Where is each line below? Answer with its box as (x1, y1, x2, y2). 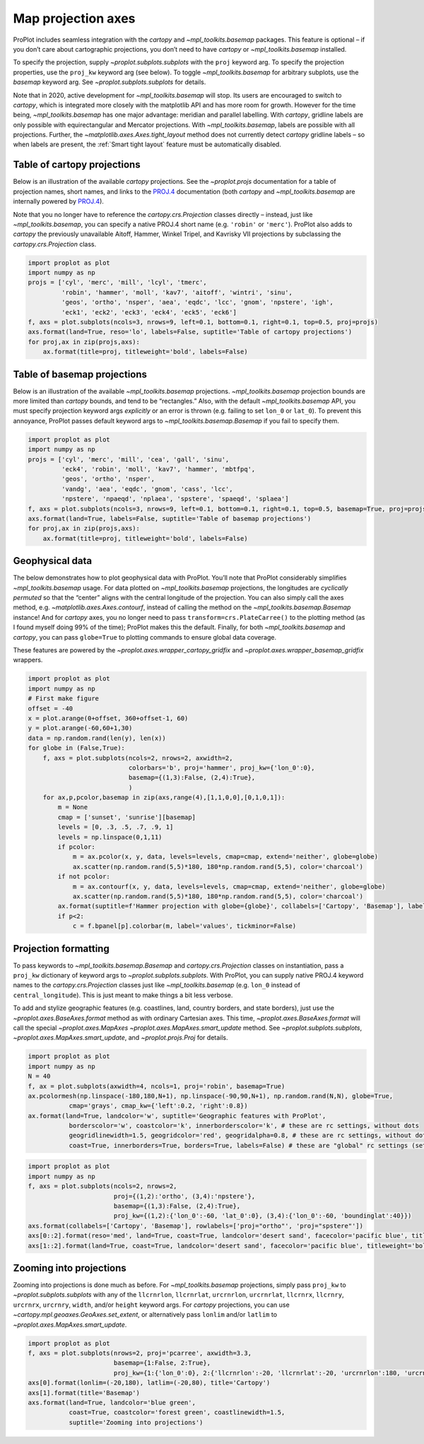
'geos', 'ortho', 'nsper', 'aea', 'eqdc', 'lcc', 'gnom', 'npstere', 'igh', (61, 298, 334, 307)
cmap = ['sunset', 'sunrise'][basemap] (57, 813, 196, 821)
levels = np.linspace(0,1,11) (57, 833, 163, 841)
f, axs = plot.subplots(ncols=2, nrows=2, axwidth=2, (42, 753, 233, 762)
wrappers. (13, 656, 43, 664)
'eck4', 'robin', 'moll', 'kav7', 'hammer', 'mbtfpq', (61, 465, 256, 474)
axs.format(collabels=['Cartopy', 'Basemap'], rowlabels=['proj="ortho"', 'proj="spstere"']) (28, 1221, 364, 1230)
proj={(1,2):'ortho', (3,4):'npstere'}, (113, 1192, 256, 1200)
